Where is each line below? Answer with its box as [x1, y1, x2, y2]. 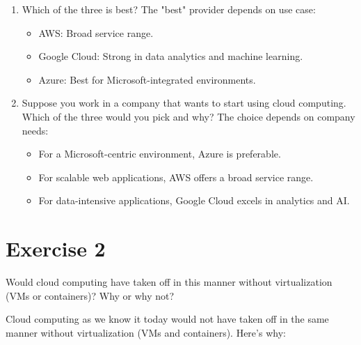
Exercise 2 [6, 234, 106, 263]
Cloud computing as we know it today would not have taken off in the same [6, 312, 329, 326]
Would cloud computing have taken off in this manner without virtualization [6, 275, 332, 289]
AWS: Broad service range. [38, 25, 154, 40]
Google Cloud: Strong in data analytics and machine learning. [38, 49, 303, 63]
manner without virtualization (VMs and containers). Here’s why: [6, 325, 286, 339]
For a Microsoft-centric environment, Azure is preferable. [38, 146, 281, 161]
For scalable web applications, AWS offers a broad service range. [38, 169, 314, 184]
